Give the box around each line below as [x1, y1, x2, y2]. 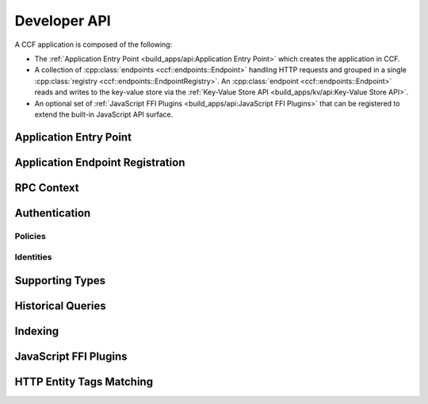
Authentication [14, 206, 91, 220]
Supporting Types [14, 274, 106, 287]
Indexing [14, 324, 59, 337]
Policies [14, 230, 47, 241]
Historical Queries [14, 298, 106, 313]
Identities [14, 252, 52, 263]
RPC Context [14, 181, 79, 194]
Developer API [14, 12, 111, 29]
